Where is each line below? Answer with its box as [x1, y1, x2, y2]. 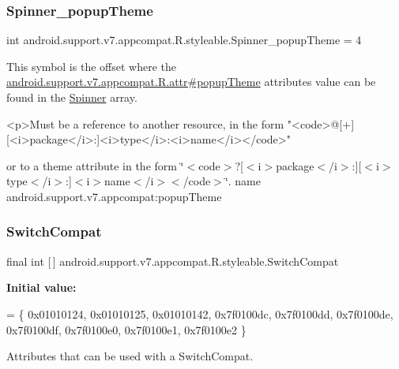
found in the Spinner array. [6, 89, 137, 105]
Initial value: [6, 279, 77, 296]
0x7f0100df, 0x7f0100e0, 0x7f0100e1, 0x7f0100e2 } [6, 321, 247, 337]
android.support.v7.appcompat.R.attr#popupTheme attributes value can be [6, 73, 376, 90]
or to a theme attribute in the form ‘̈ [6, 157, 184, 173]
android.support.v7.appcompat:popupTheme [6, 188, 222, 204]
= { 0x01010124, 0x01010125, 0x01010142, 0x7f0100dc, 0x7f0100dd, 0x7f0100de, [6, 305, 393, 322]
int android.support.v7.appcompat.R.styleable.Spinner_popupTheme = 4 [6, 32, 362, 48]
